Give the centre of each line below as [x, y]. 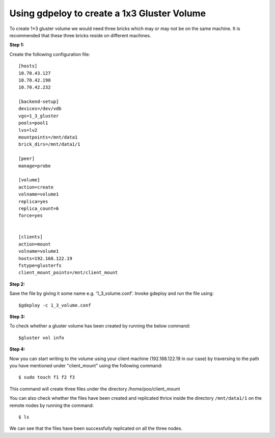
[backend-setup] [39, 102]
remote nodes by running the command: [52, 405]
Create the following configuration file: [50, 54]
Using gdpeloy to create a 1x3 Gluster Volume [108, 13]
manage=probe [35, 166]
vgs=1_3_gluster [39, 116]
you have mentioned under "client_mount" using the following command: [86, 365]
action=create [36, 187]
